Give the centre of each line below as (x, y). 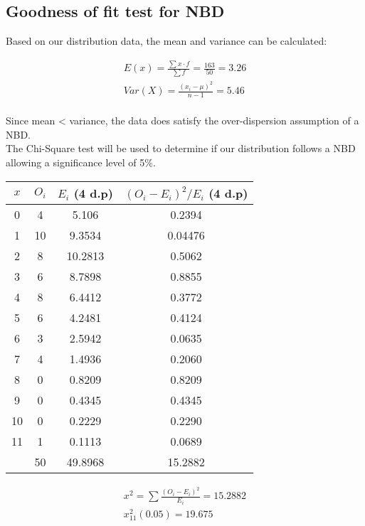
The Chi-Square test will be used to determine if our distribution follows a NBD (181, 148)
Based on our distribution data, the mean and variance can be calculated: (166, 41)
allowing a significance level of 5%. (81, 162)
